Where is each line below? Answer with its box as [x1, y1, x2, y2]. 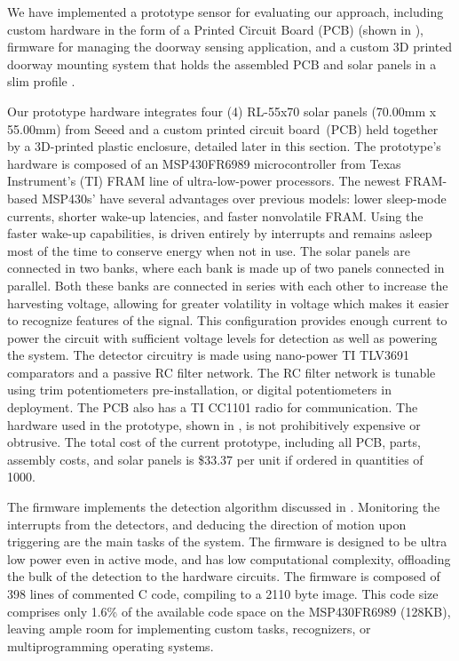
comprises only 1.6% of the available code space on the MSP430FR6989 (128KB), [7, 601, 451, 620]
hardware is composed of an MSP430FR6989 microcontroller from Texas [7, 154, 401, 172]
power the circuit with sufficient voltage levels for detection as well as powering [7, 328, 438, 346]
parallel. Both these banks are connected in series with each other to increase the [7, 275, 448, 294]
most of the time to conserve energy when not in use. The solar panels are [7, 241, 410, 259]
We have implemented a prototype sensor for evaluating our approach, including [7, 3, 444, 20]
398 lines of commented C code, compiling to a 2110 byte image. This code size [7, 585, 439, 602]
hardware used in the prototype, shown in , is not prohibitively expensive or [7, 415, 421, 434]
